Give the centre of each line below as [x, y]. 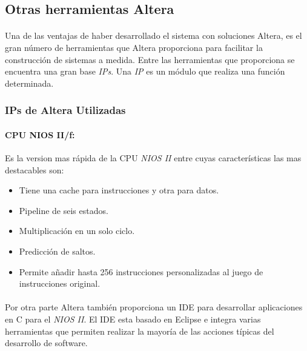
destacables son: [35, 169]
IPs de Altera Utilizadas [65, 110]
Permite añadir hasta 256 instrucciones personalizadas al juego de [141, 271]
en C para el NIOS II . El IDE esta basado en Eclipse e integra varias [133, 319]
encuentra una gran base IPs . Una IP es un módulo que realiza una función [145, 71]
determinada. [29, 83]
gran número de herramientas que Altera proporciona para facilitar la [134, 47]
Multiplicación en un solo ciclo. [77, 231]
